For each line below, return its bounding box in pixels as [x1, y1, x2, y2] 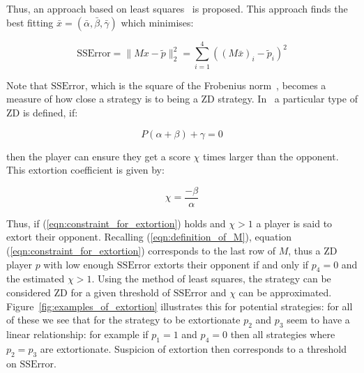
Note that [6, 77, 48, 92]
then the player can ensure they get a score [6, 149, 190, 163]
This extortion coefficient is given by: [6, 162, 165, 177]
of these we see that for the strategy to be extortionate [6, 312, 241, 327]
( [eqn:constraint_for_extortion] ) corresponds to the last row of [6, 243, 275, 257]
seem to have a [287, 312, 350, 327]
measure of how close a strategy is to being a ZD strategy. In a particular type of [6, 91, 358, 106]
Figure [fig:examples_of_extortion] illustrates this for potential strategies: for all [6, 298, 353, 313]
